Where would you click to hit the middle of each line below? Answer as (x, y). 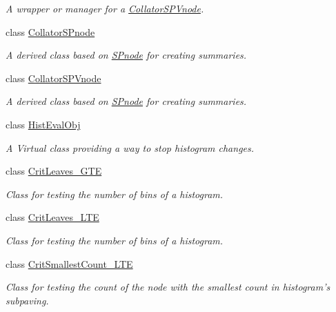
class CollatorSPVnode (53, 78)
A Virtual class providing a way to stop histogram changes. (130, 147)
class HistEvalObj (43, 124)
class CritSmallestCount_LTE (69, 263)
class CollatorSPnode (50, 31)
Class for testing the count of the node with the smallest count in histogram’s (168, 287)
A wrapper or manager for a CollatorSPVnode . (105, 8)
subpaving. (27, 300)
